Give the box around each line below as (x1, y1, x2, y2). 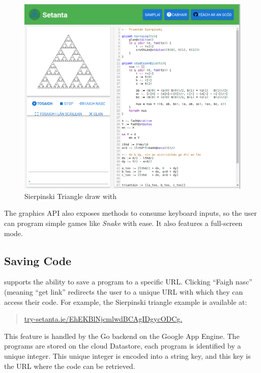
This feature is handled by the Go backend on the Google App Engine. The (4, 330, 240, 341)
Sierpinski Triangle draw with (24, 190, 117, 201)
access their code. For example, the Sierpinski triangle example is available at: (4, 296, 247, 307)
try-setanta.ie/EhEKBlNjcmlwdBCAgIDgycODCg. (24, 313, 183, 324)
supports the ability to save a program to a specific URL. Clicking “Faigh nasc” (4, 276, 252, 287)
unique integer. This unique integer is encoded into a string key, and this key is (4, 350, 251, 361)
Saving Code (4, 252, 72, 268)
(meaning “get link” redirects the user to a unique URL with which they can (4, 286, 243, 297)
